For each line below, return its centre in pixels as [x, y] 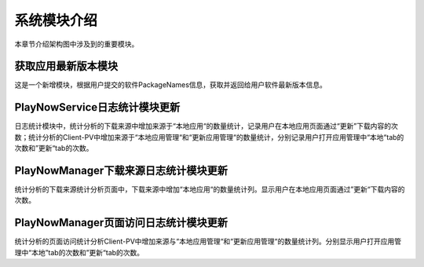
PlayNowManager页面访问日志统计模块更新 [121, 223]
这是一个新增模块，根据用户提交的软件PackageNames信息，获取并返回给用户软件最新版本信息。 [171, 85]
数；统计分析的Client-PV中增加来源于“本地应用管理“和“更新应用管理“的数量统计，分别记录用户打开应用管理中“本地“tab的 [209, 137]
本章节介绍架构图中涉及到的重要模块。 [77, 44]
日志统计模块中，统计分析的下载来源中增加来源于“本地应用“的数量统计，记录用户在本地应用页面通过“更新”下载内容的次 [206, 126]
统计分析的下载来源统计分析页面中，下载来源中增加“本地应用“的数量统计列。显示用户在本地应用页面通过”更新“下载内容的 [210, 189]
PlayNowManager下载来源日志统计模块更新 [121, 170]
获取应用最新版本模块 [66, 66]
